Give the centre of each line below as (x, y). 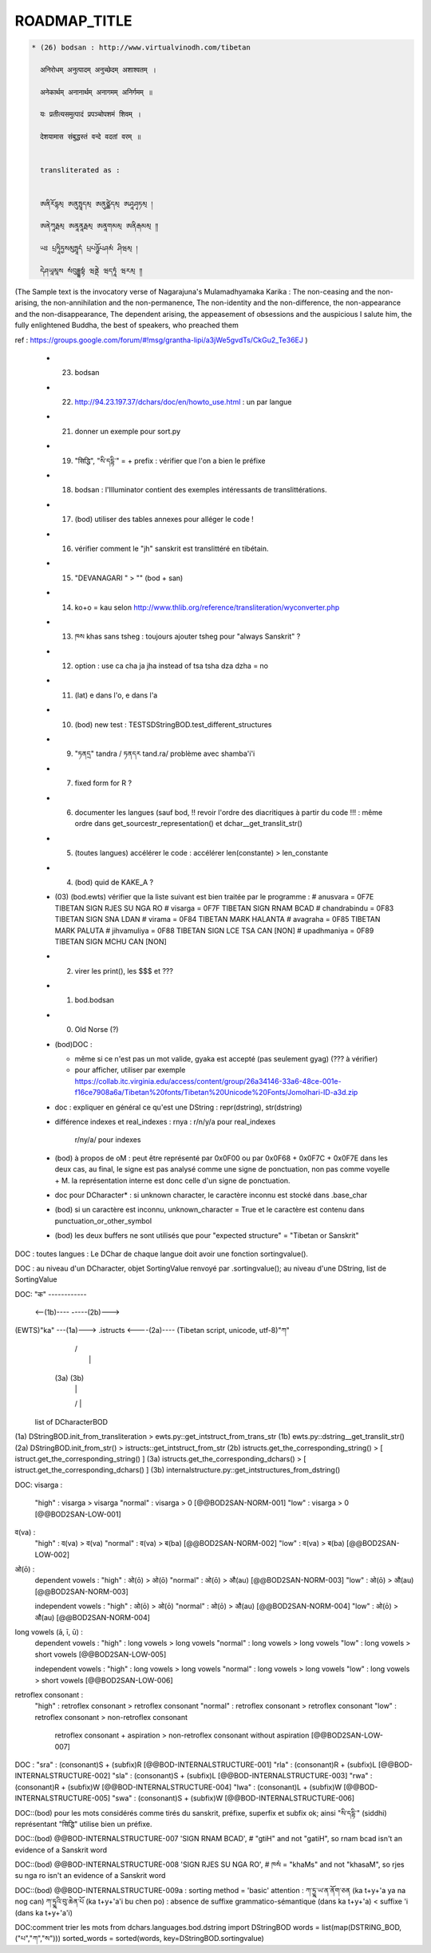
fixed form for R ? (103, 783)
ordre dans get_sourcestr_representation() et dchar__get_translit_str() (189, 824)
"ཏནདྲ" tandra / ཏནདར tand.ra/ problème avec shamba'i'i (165, 753)
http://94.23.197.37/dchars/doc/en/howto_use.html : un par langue (183, 402)
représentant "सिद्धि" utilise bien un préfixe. (83, 1824)
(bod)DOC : (73, 1044)
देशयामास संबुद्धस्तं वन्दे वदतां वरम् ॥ (91, 137)
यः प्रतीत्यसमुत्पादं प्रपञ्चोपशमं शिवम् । (91, 115)
